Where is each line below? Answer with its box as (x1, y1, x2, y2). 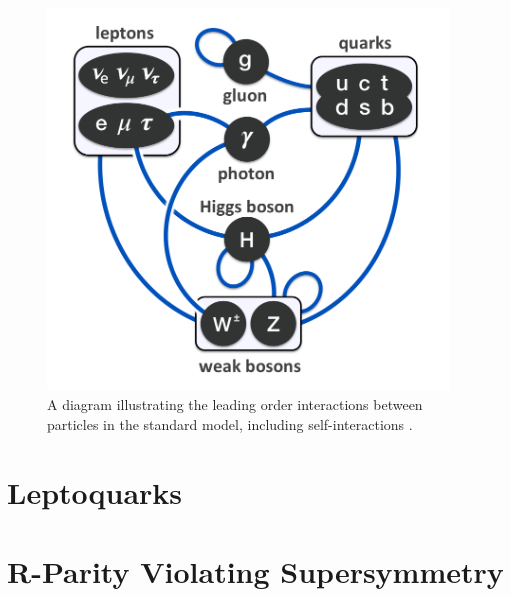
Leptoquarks (7, 472, 183, 513)
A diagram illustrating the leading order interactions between (47, 394, 423, 414)
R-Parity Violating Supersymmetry (7, 550, 504, 591)
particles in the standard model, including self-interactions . (47, 413, 413, 434)
